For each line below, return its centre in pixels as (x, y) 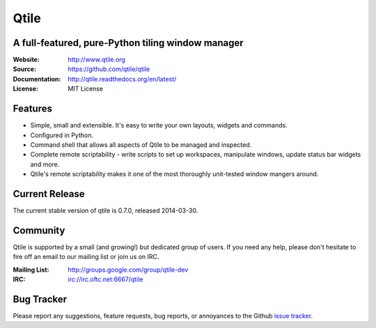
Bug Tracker (40, 299)
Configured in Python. (62, 135)
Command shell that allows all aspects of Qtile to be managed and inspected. (141, 145)
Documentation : (37, 79)
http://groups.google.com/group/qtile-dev (128, 270)
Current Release (49, 194)
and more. (45, 164)
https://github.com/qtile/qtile (109, 69)
